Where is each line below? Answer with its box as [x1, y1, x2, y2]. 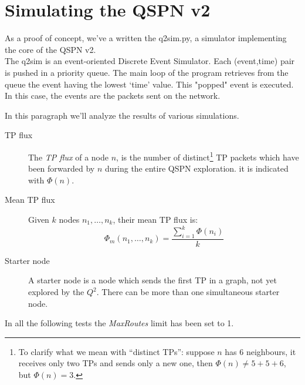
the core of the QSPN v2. [5, 43, 96, 55]
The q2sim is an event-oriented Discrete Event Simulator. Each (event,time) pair [5, 55, 295, 67]
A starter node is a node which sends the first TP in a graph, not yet [28, 274, 277, 286]
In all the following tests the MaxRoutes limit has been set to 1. [5, 317, 234, 329]
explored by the [28, 286, 84, 298]
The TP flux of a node [28, 150, 109, 163]
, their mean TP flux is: [113, 213, 198, 225]
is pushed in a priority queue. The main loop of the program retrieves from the [5, 66, 289, 78]
